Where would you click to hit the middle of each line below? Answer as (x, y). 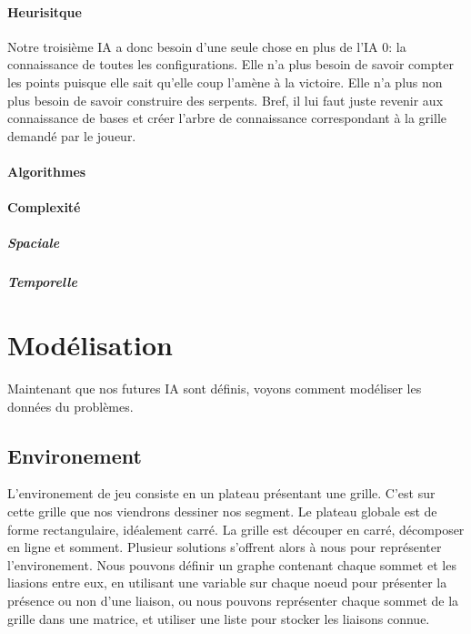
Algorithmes (47, 171)
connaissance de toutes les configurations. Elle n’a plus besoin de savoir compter (230, 64)
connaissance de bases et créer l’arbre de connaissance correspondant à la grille (227, 118)
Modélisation (90, 345)
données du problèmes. (70, 406)
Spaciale (34, 243)
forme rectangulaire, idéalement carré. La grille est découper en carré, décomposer (236, 529)
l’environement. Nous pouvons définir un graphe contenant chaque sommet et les (232, 564)
